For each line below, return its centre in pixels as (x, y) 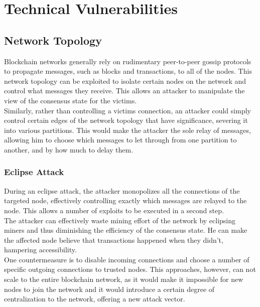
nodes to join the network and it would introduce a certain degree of (109, 289)
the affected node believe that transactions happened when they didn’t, (114, 240)
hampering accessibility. (40, 250)
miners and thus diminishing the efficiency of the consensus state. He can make (126, 230)
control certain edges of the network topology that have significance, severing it (126, 120)
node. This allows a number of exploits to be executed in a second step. (114, 210)
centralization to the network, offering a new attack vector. (95, 299)
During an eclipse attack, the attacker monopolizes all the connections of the (122, 190)
